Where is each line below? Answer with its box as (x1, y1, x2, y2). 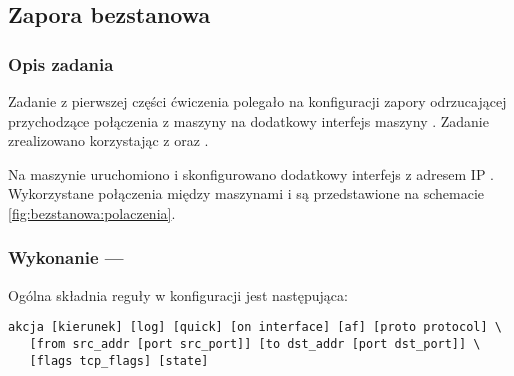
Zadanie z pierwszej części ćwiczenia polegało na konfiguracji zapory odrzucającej (8, 91, 507, 111)
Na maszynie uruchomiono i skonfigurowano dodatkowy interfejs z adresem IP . (8, 163, 494, 184)
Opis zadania (8, 51, 114, 76)
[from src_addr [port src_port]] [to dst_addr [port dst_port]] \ (29, 337, 481, 352)
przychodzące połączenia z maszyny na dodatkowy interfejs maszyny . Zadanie (8, 110, 489, 131)
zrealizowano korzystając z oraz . (8, 130, 209, 151)
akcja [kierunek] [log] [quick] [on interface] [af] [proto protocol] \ (8, 320, 502, 335)
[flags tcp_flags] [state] (29, 353, 209, 368)
